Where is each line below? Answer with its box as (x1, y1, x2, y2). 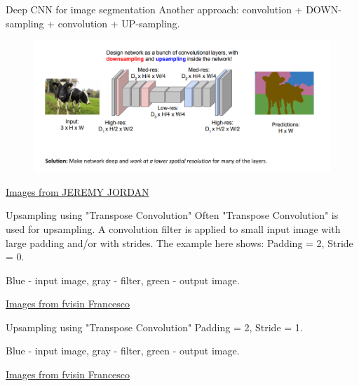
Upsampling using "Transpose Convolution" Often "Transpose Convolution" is (6, 208, 339, 222)
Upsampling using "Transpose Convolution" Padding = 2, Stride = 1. (6, 319, 303, 334)
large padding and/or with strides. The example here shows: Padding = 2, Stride (6, 235, 353, 250)
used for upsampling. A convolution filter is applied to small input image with (6, 221, 341, 236)
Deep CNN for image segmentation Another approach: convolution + (6, 2, 303, 16)
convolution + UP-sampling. (57, 15, 180, 30)
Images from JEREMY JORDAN (6, 184, 149, 199)
